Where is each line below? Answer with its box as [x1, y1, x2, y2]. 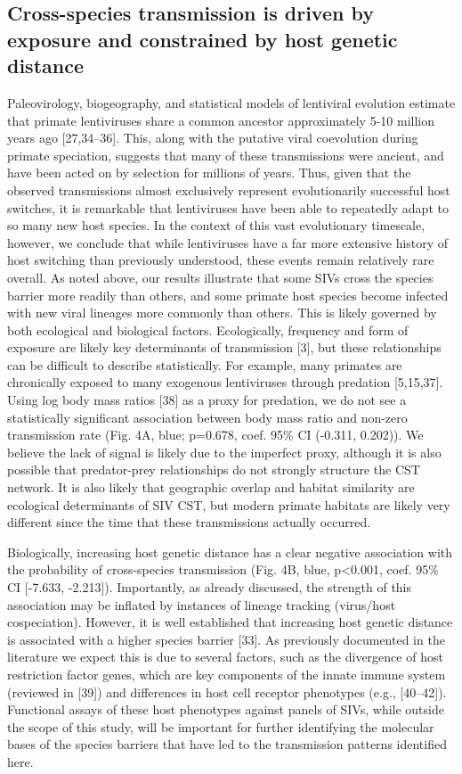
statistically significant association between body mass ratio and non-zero [7, 408, 408, 426]
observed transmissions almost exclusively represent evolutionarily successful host [7, 180, 450, 199]
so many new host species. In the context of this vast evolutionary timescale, [7, 216, 426, 235]
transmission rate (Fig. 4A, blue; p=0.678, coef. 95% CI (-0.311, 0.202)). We [7, 425, 424, 444]
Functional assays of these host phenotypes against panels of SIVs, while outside [7, 700, 444, 719]
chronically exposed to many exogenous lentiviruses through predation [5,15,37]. [7, 373, 443, 391]
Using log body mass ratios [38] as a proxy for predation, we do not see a [7, 391, 407, 409]
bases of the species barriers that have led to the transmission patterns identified [7, 735, 447, 753]
